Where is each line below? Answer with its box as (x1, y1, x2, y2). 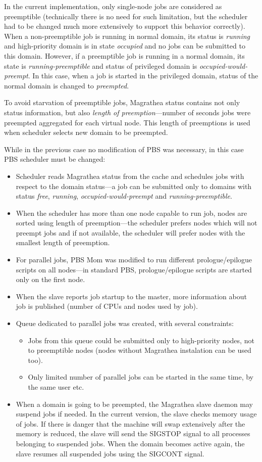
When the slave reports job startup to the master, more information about (16, 291, 247, 301)
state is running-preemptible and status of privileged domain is (4, 60, 197, 71)
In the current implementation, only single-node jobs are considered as (4, 1, 222, 11)
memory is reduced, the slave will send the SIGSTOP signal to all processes (16, 428, 250, 439)
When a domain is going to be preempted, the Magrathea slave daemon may (16, 398, 253, 409)
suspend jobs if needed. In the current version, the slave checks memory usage (16, 408, 257, 419)
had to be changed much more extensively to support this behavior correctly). (4, 21, 245, 31)
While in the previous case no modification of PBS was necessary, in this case (4, 144, 244, 154)
